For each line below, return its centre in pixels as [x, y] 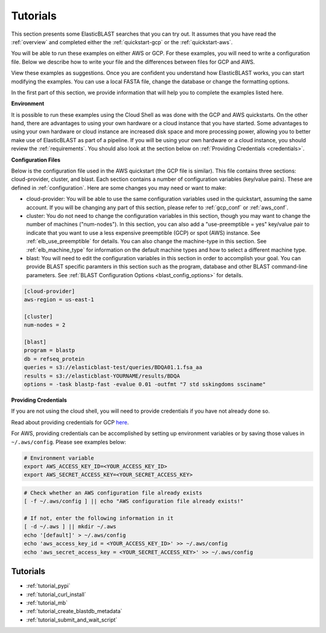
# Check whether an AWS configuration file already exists [113, 493]
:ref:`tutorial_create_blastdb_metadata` [74, 611]
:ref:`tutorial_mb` [47, 603]
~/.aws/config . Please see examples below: [69, 442]
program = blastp [50, 350]
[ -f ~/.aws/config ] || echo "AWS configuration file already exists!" [134, 501]
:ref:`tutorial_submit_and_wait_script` [72, 620]
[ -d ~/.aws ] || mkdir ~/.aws [70, 527]
